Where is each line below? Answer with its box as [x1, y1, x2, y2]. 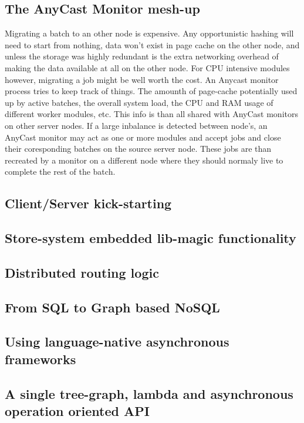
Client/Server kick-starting [5, 194, 172, 212]
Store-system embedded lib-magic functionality [5, 229, 296, 247]
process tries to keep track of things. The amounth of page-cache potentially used [5, 85, 298, 97]
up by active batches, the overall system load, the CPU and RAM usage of [5, 96, 273, 108]
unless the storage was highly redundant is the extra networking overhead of [5, 50, 279, 62]
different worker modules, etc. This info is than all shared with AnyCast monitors [5, 108, 298, 120]
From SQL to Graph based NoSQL [5, 298, 220, 316]
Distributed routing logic [5, 263, 159, 281]
